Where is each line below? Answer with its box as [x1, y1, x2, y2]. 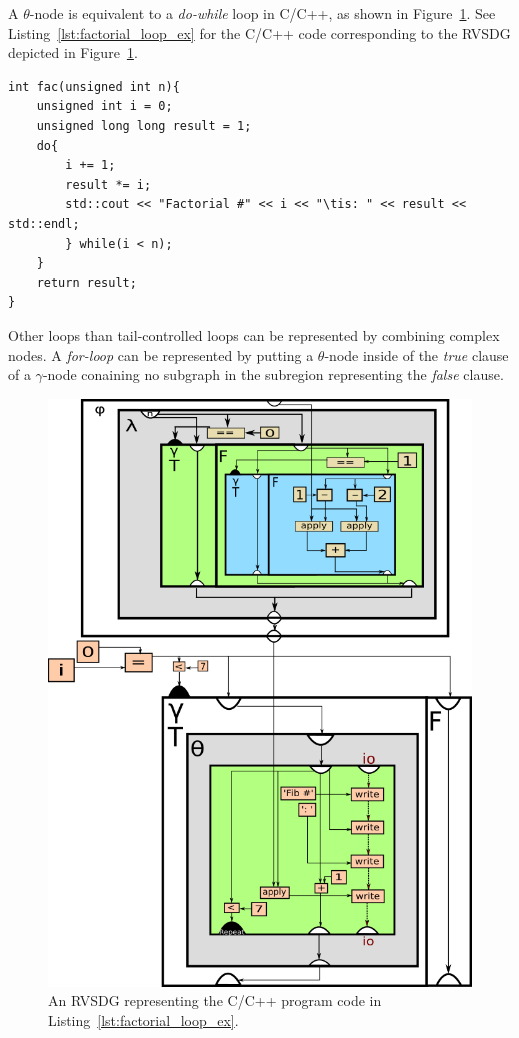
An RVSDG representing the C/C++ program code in [48, 990, 382, 1011]
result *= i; [65, 177, 152, 192]
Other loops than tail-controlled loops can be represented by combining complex [8, 324, 500, 345]
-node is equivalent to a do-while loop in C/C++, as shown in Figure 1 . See [29, 3, 496, 23]
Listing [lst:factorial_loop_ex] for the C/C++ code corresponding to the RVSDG [8, 22, 511, 43]
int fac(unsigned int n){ [8, 79, 180, 94]
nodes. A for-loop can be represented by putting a [8, 344, 314, 365]
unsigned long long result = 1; [36, 118, 252, 133]
